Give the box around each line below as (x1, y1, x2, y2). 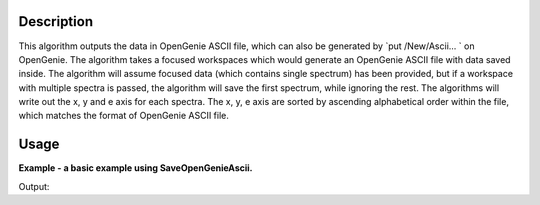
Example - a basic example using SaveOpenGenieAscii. (18, 162, 253, 174)
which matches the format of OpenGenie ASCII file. (18, 110, 230, 122)
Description (18, 13, 94, 30)
